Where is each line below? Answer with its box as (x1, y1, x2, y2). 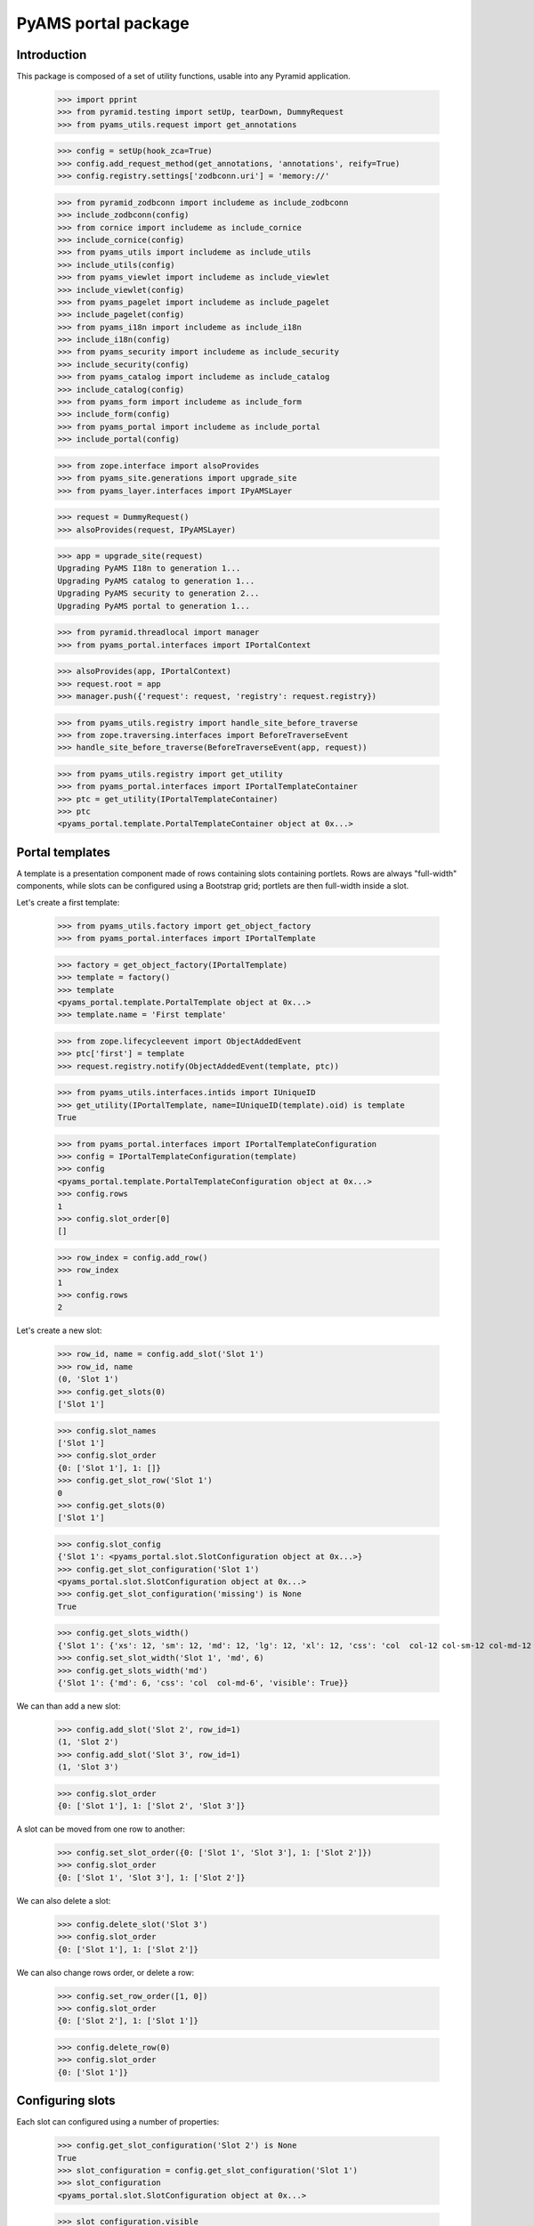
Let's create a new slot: (16, 1325, 102, 1336)
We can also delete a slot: (16, 1895, 111, 1905)
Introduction (16, 47, 87, 62)
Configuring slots (16, 2093, 116, 2108)
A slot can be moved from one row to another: (16, 1824, 186, 1834)
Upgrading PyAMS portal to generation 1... (57, 601, 251, 611)
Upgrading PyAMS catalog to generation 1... (57, 575, 255, 586)
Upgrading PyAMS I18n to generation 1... (57, 564, 241, 573)
